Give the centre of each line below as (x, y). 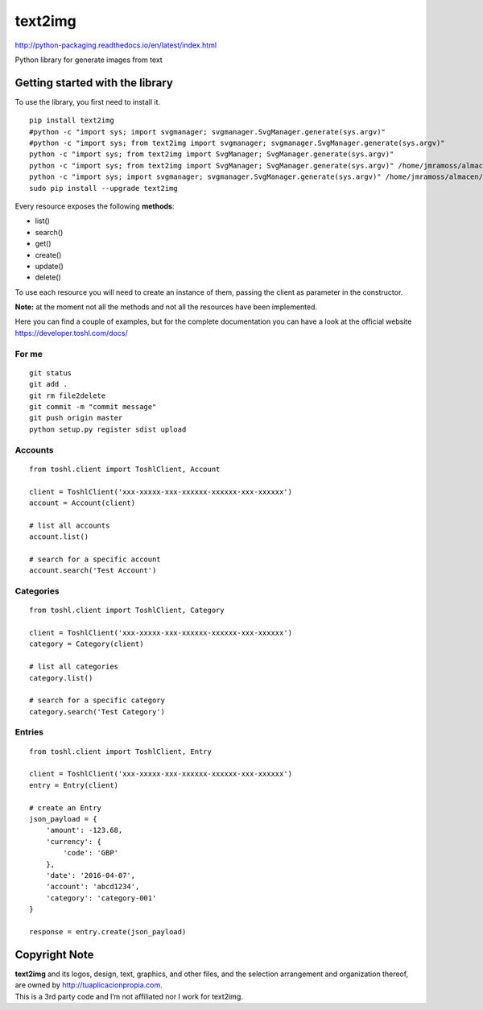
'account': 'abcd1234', (93, 887)
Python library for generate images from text (89, 60)
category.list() (61, 678)
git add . (48, 384)
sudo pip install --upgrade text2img (104, 188)
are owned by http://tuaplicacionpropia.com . (89, 985)
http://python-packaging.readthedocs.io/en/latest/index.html (116, 45)
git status (51, 373)
